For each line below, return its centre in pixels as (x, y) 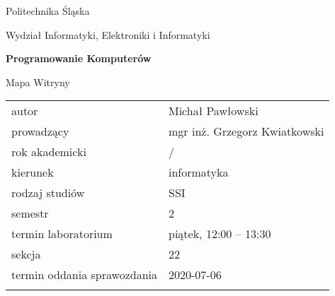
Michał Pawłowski (214, 111)
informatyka (199, 172)
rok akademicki (49, 152)
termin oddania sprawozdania (84, 275)
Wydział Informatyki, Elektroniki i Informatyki (108, 34)
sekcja (26, 254)
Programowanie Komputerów (79, 58)
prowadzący (40, 131)
